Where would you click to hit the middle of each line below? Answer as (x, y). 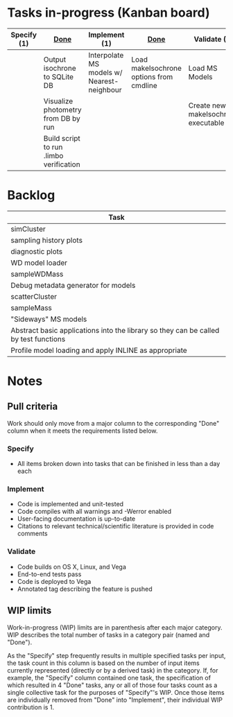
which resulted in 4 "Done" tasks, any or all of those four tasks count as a (112, 685)
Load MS (203, 68)
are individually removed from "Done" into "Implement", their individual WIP (115, 700)
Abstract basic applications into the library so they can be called (115, 330)
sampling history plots (47, 240)
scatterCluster (34, 296)
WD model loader (39, 263)
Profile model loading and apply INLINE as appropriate (99, 350)
